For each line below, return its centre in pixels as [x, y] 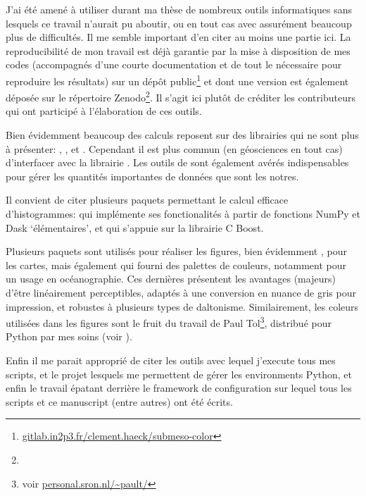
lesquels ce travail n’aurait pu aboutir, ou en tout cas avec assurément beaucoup [179, 23]
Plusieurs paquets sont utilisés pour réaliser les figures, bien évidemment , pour [176, 251]
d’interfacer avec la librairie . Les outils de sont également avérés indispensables [177, 162]
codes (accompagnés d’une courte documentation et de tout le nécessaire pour [174, 64]
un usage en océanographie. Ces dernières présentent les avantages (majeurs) [171, 279]
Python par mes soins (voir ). [69, 336]
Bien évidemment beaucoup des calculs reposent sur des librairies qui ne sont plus [182, 135]
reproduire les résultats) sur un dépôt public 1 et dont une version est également [177, 80]
